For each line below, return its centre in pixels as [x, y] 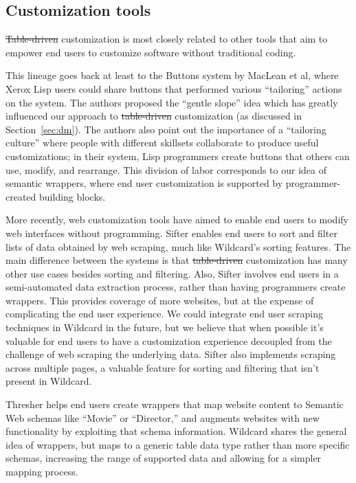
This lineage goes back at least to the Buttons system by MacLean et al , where [172, 75]
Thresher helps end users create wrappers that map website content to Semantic [175, 404]
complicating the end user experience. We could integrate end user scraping [165, 314]
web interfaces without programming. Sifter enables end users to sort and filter [171, 233]
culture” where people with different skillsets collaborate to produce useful [162, 143]
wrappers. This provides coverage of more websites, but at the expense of [160, 300]
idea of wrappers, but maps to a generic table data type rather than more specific [178, 444]
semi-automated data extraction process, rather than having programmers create [176, 287]
